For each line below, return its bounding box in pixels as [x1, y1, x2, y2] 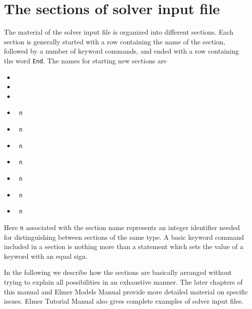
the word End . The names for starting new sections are [4, 55, 167, 65]
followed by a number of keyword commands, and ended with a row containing [4, 46, 239, 56]
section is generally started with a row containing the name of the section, [4, 36, 225, 46]
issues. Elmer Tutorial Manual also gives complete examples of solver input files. [4, 296, 244, 306]
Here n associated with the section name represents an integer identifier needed [4, 222, 240, 232]
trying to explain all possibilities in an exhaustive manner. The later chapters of [4, 276, 243, 287]
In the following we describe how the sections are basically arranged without [4, 267, 232, 277]
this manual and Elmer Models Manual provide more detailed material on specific [4, 286, 248, 296]
